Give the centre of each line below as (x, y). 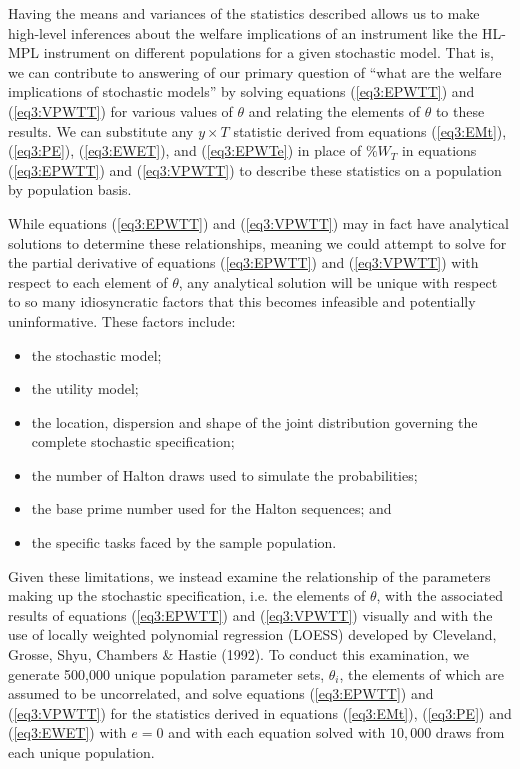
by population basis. (70, 189)
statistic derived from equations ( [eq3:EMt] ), (370, 130)
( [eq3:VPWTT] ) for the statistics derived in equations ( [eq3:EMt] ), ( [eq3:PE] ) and (260, 712)
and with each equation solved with (277, 732)
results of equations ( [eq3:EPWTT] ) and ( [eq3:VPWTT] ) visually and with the (250, 614)
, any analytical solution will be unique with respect (338, 281)
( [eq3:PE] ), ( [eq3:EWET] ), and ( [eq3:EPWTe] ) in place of (185, 150)
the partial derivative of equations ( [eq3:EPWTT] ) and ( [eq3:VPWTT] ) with (243, 262)
